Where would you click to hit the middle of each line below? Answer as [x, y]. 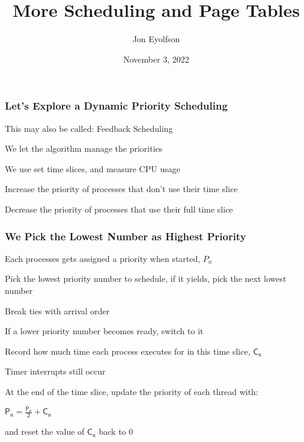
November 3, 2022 [156, 59]
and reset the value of [45, 431]
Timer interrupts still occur [55, 371]
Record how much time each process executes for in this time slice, [128, 351]
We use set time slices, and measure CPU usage [93, 168]
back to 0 [116, 431]
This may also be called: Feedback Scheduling [89, 128]
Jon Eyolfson [156, 39]
